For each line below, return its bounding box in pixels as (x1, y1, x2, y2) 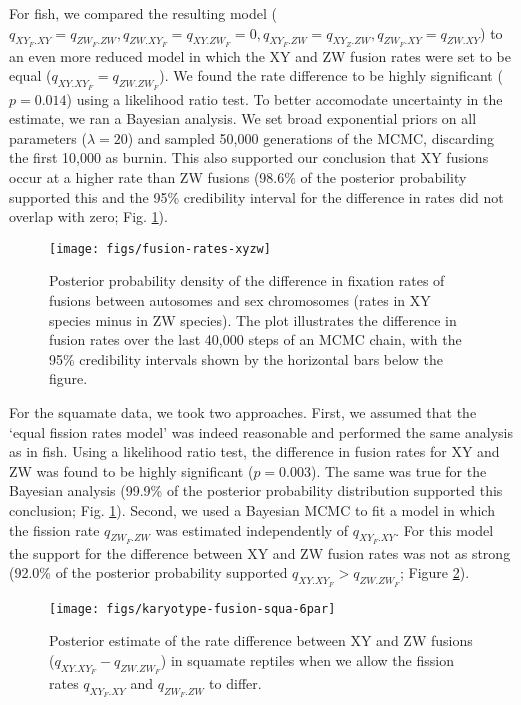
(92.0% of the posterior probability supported (9, 562, 288, 583)
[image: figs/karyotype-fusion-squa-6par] (49, 601, 336, 616)
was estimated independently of (155, 519, 349, 540)
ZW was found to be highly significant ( (9, 460, 254, 481)
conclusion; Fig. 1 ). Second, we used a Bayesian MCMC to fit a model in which (9, 499, 495, 520)
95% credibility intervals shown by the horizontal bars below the (49, 348, 443, 369)
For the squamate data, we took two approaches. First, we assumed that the (9, 401, 477, 422)
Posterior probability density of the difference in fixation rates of (49, 270, 445, 291)
